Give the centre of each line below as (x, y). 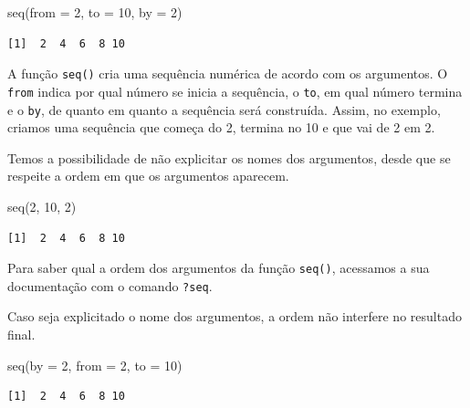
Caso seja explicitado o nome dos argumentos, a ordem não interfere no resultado (235, 316)
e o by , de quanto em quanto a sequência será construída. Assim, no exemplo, (224, 109)
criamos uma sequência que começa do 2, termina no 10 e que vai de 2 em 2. (221, 127)
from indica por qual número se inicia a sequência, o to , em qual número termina (235, 91)
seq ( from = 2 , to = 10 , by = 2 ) (95, 12)
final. (21, 335)
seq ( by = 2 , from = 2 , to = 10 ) (95, 365)
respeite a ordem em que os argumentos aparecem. (148, 176)
